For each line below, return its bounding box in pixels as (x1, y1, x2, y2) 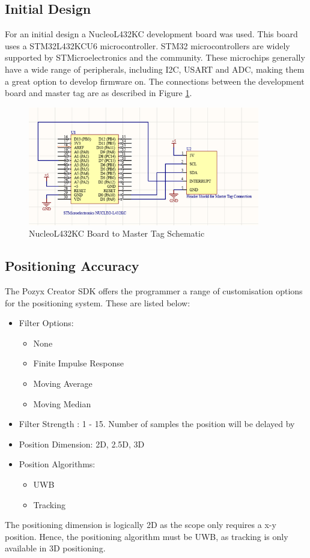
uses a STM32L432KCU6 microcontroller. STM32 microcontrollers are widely (5, 39, 290, 52)
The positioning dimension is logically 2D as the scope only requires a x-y (5, 518, 276, 531)
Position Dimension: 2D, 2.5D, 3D (19, 437, 145, 450)
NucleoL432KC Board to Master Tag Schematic (29, 227, 205, 240)
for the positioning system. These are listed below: (5, 296, 190, 309)
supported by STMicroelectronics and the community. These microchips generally (5, 51, 305, 64)
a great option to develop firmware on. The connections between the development (5, 74, 305, 87)
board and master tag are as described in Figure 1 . (5, 86, 192, 99)
